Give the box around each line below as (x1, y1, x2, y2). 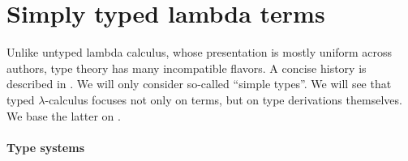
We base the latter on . (6, 107, 121, 124)
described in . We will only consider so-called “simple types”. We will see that (6, 75, 392, 92)
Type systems (6, 138, 84, 155)
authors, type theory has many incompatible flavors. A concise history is (6, 59, 367, 76)
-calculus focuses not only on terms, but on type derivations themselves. (45, 91, 402, 108)
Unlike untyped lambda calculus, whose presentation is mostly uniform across (6, 44, 393, 61)
